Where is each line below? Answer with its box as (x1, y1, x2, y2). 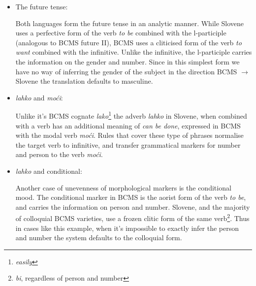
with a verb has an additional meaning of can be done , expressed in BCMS (15, 120, 241, 130)
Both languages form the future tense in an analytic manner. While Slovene (15, 18, 244, 28)
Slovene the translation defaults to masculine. (15, 76, 153, 86)
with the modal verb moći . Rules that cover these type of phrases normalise (15, 130, 244, 140)
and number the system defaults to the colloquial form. (15, 232, 182, 243)
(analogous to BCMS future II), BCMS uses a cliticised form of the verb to (15, 37, 242, 47)
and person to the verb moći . (15, 149, 103, 159)
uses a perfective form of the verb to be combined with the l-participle (15, 28, 226, 38)
